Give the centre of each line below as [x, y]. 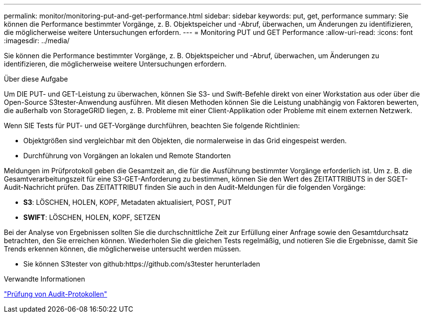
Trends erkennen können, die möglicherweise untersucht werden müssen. [123, 249]
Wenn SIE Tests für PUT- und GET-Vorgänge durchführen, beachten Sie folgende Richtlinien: [152, 125]
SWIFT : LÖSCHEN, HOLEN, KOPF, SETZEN [92, 217]
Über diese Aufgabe [36, 79]
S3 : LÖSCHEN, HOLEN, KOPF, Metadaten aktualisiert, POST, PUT [128, 202]
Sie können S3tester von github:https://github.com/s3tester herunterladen [142, 264]
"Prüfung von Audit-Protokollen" [56, 294]
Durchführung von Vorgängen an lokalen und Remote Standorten [127, 156]
